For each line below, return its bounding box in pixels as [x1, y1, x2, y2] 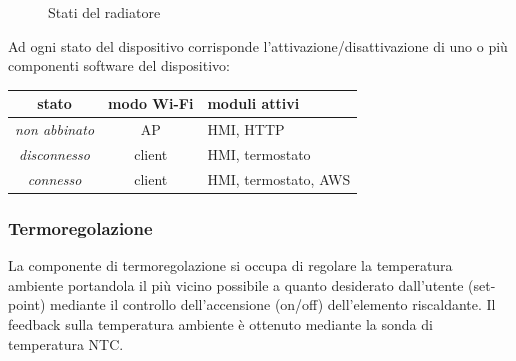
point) [8, 294, 46, 315]
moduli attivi [207, 93, 300, 114]
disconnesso [19, 143, 90, 164]
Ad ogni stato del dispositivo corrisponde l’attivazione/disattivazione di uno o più [8, 35, 508, 56]
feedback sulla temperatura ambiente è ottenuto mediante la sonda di [8, 313, 433, 334]
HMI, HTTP [207, 119, 285, 140]
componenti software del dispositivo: [8, 55, 230, 76]
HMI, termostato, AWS [207, 168, 351, 189]
